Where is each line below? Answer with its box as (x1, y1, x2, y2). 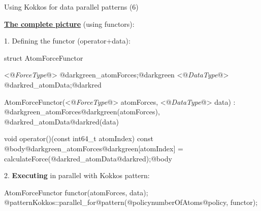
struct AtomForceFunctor (4, 52, 83, 63)
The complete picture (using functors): (4, 18, 135, 29)
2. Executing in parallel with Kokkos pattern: (4, 170, 150, 181)
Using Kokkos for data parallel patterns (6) (4, 2, 139, 12)
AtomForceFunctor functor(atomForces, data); (4, 187, 148, 197)
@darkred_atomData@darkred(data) (4, 116, 119, 126)
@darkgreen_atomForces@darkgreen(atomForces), (4, 106, 160, 117)
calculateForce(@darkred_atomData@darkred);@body (4, 153, 172, 163)
